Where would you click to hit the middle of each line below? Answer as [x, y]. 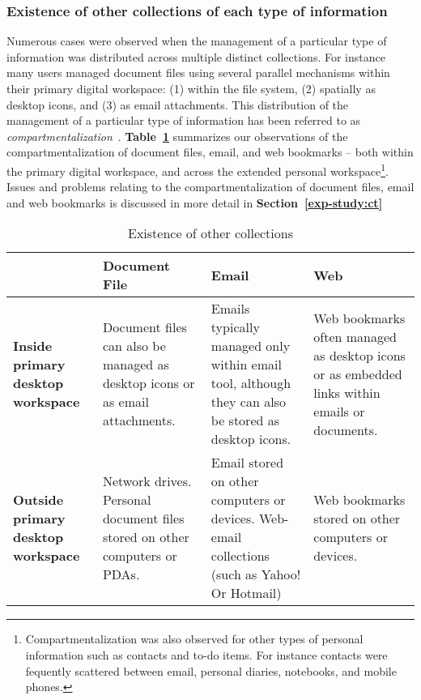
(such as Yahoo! [256, 574]
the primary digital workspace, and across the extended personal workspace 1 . [198, 169]
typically [235, 327]
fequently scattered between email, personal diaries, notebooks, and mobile [211, 670]
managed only [251, 346]
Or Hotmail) [246, 593]
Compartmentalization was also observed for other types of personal [194, 639]
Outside [38, 500]
